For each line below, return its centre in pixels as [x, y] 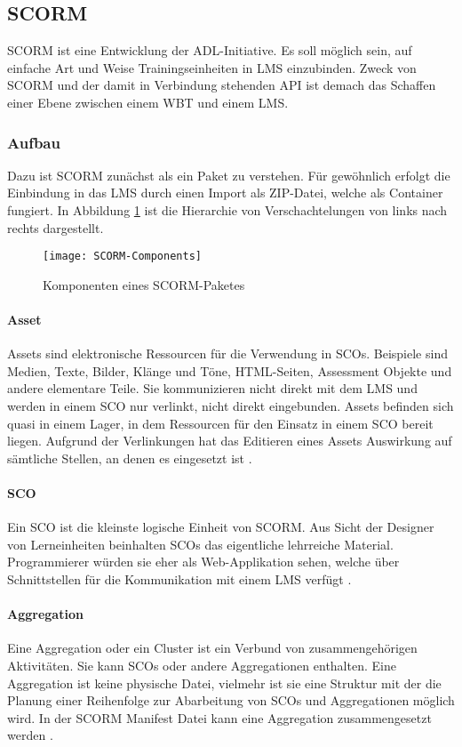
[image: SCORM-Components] [122, 257]
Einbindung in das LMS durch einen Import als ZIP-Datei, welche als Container [225, 193]
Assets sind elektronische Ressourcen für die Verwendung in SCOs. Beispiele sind [227, 353]
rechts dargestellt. [56, 227]
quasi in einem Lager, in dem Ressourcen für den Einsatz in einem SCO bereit [220, 423]
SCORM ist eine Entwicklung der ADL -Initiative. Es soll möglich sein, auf [210, 50]
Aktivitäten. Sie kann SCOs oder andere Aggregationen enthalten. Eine [202, 665]
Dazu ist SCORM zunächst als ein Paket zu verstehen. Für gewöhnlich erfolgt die [229, 175]
